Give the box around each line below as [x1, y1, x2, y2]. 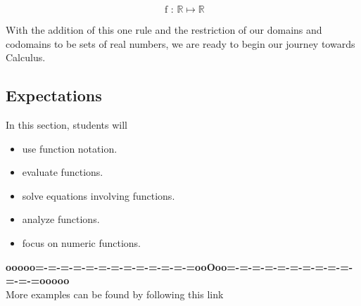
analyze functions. [22, 212, 100, 227]
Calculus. [6, 50, 46, 65]
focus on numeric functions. [22, 235, 141, 250]
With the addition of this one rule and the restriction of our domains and [6, 23, 322, 37]
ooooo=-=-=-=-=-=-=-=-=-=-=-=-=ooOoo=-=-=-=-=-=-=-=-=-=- [6, 259, 353, 274]
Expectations [6, 84, 102, 106]
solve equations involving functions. [22, 188, 175, 203]
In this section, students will [6, 117, 127, 132]
